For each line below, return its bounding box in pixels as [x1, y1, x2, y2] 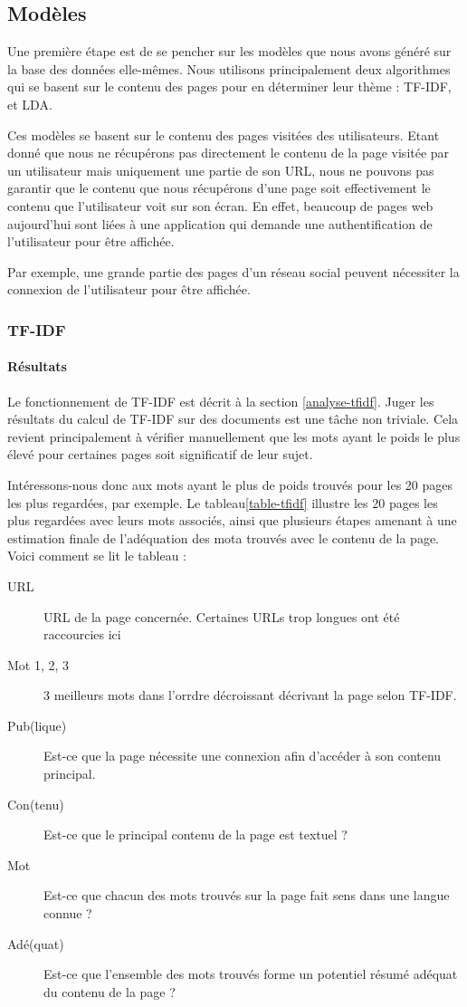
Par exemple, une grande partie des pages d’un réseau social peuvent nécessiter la [7, 262, 460, 281]
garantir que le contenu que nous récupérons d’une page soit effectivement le [7, 178, 431, 197]
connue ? [43, 904, 92, 923]
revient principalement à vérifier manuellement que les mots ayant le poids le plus [7, 427, 461, 446]
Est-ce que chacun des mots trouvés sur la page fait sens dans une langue [43, 886, 450, 905]
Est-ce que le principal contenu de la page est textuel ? [43, 825, 348, 844]
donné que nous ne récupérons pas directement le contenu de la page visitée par [7, 143, 450, 162]
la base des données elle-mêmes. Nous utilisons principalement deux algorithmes [7, 59, 451, 78]
